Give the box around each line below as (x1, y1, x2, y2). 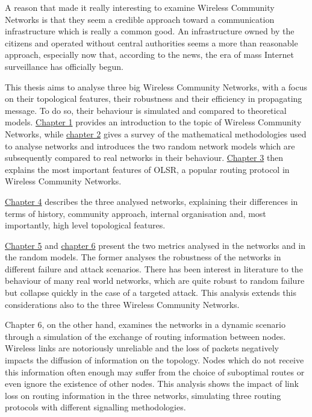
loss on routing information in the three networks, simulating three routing (5, 389, 281, 401)
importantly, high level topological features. (5, 219, 166, 231)
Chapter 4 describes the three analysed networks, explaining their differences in (5, 195, 298, 207)
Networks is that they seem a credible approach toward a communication (5, 13, 275, 25)
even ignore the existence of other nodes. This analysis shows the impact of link (5, 377, 299, 390)
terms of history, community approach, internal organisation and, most (5, 207, 266, 219)
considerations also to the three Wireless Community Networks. (5, 298, 240, 310)
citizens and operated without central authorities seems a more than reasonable (5, 36, 298, 49)
